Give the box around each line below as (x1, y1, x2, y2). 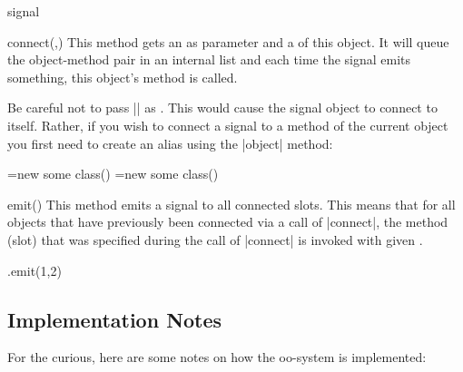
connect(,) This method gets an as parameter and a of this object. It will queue (7, 32, 449, 51)
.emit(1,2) (7, 260, 62, 279)
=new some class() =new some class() (7, 164, 219, 183)
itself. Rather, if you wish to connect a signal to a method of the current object (7, 115, 448, 134)
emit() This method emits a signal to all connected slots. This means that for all (7, 194, 456, 213)
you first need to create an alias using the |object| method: (7, 133, 333, 152)
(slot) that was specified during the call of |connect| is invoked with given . (7, 230, 423, 249)
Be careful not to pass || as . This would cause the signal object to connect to (7, 98, 438, 117)
